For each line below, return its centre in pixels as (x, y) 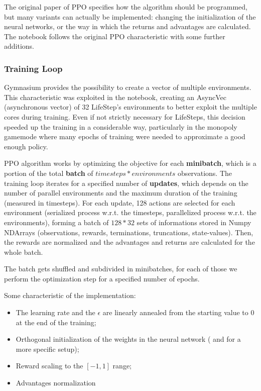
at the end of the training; (56, 322)
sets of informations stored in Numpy (194, 222)
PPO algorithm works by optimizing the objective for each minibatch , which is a (130, 163)
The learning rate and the (55, 312)
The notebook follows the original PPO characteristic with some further (115, 36)
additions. (19, 46)
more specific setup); (47, 349)
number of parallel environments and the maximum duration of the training (121, 193)
